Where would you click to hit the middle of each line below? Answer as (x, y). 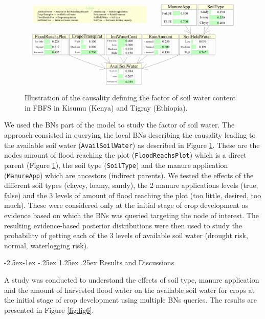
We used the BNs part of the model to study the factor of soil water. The (119, 125)
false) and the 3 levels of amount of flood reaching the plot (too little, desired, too (133, 195)
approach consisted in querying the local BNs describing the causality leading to (130, 135)
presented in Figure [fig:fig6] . (49, 310)
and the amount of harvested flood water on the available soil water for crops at (130, 290)
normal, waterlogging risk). (47, 245)
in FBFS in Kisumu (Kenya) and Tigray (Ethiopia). (106, 107)
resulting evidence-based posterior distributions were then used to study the (123, 225)
